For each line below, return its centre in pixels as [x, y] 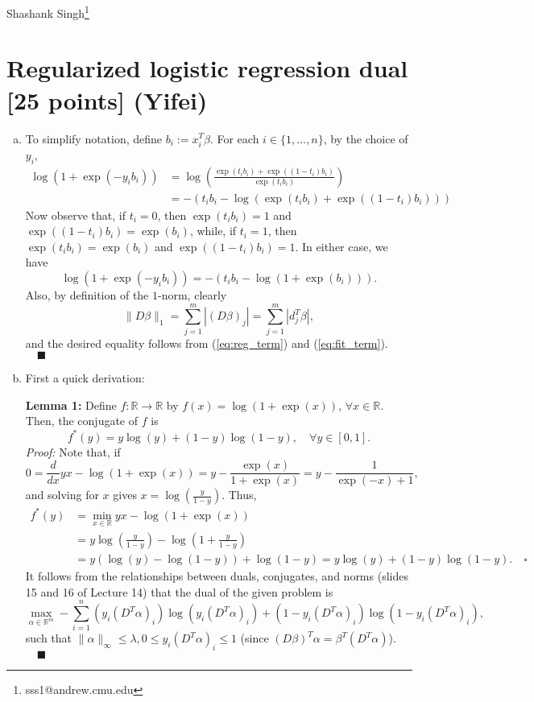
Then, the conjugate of [82, 421]
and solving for [62, 495]
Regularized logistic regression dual [207, 68]
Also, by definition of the [87, 294]
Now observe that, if [75, 215]
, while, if [213, 231]
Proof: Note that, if [73, 451]
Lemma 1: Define [71, 405]
